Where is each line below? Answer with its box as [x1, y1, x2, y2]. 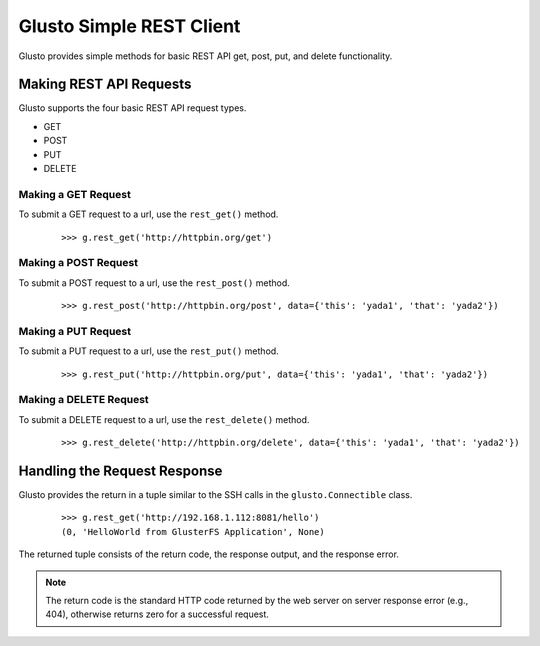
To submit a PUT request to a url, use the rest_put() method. [18, 345, 279, 357]
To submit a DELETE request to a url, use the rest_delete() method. [18, 413, 310, 425]
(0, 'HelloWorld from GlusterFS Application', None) [61, 526, 325, 537]
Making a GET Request [18, 187, 132, 201]
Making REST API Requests [18, 76, 192, 93]
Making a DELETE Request [18, 393, 149, 407]
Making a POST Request [18, 256, 139, 270]
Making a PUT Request [18, 324, 132, 338]
